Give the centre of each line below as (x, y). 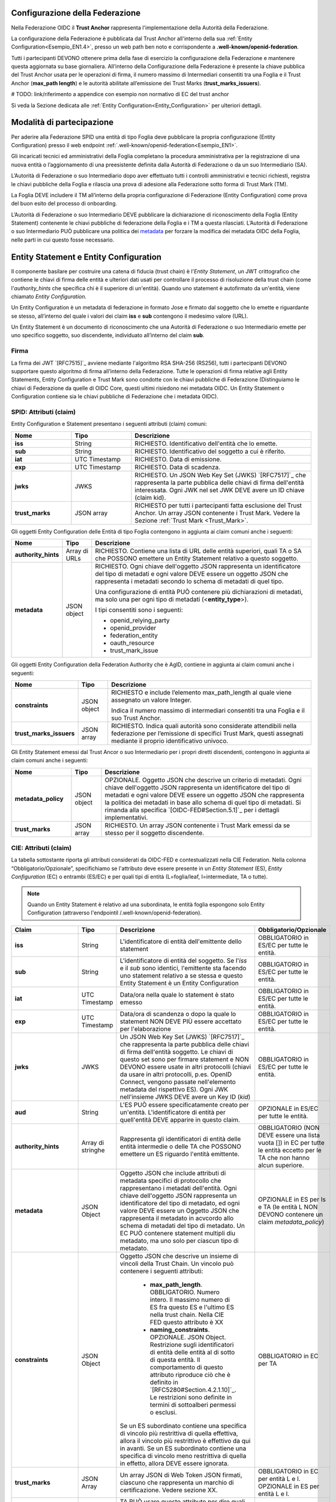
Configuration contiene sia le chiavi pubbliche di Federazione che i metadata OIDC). (115, 397)
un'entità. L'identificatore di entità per (173, 1112)
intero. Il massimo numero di (190, 1300)
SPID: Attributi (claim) (43, 412)
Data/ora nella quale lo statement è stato (177, 994)
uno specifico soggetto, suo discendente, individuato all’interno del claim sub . (108, 335)
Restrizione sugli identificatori (192, 1345)
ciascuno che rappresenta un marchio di (177, 1482)
